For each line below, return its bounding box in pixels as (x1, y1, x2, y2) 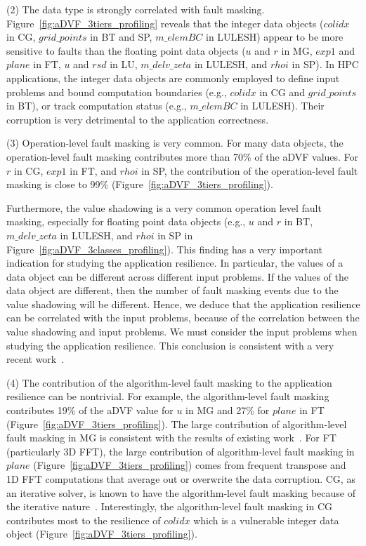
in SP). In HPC (292, 57, 359, 72)
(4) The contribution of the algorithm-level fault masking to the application (6, 375, 332, 389)
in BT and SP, (90, 29, 152, 44)
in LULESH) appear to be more (206, 29, 344, 44)
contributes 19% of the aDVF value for (6, 403, 174, 418)
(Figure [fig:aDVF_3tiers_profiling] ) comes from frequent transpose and (33, 458, 346, 472)
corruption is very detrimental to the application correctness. (6, 112, 269, 126)
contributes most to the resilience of (6, 512, 161, 527)
